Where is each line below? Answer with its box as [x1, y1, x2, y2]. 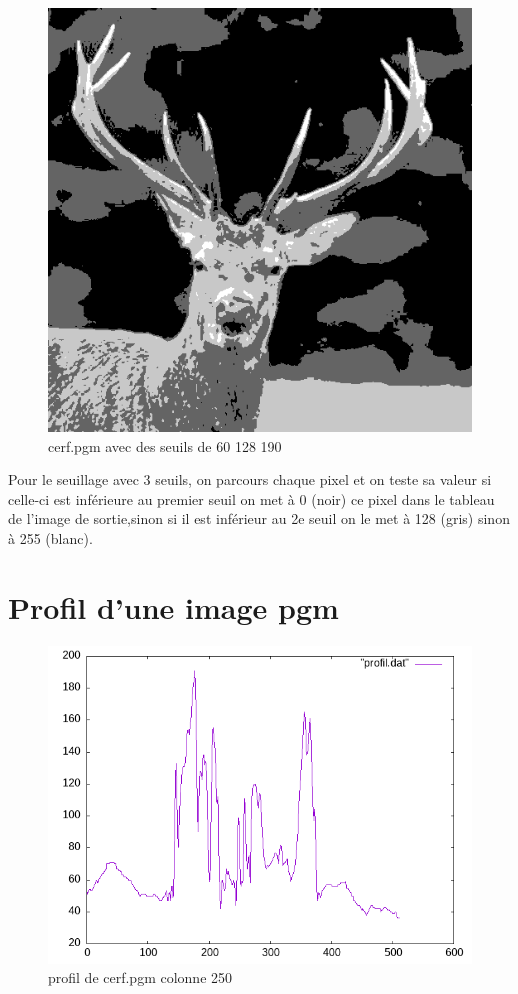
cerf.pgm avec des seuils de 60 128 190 [48, 435, 282, 456]
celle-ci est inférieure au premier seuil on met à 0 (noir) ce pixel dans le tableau [8, 488, 495, 509]
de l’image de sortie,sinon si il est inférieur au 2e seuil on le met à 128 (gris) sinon [8, 508, 510, 529]
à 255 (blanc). [8, 527, 93, 548]
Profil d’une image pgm [8, 586, 339, 627]
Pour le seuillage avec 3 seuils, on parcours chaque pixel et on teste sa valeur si [8, 469, 492, 490]
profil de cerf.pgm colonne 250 [48, 967, 233, 988]
